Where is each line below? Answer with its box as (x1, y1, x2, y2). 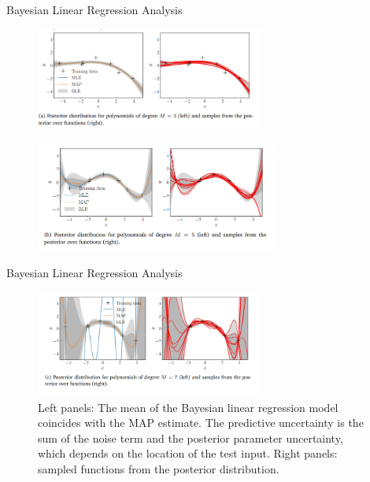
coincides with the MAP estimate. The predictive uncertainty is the (38, 414, 364, 431)
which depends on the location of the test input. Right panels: (38, 445, 338, 462)
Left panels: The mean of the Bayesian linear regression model (38, 399, 339, 415)
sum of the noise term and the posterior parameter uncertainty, (38, 429, 343, 446)
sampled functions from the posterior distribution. (38, 460, 279, 476)
